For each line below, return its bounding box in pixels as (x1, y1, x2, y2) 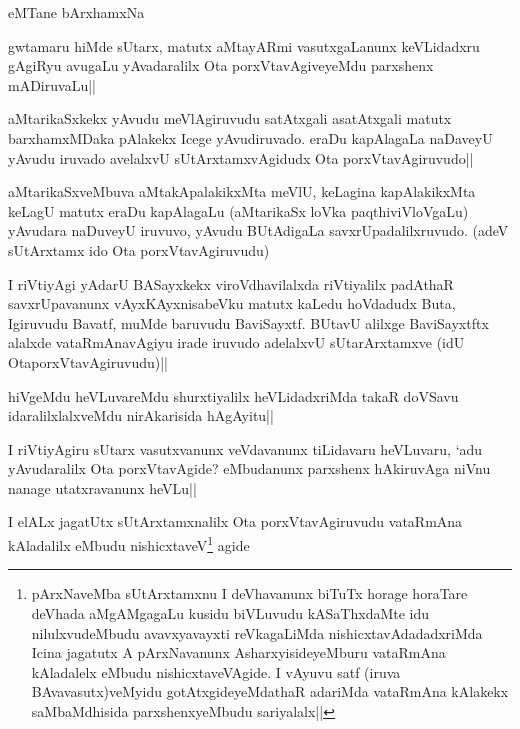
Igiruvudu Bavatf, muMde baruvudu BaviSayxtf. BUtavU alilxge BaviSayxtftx (8, 312, 489, 333)
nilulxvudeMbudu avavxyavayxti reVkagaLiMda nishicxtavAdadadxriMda (31, 622, 483, 643)
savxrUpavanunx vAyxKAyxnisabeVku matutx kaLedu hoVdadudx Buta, (8, 293, 456, 314)
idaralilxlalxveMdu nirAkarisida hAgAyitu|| (8, 405, 274, 426)
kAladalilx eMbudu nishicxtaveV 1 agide (8, 532, 250, 555)
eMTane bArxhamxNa (8, 2, 145, 22)
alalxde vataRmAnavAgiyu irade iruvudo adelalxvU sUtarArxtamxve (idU (8, 332, 465, 353)
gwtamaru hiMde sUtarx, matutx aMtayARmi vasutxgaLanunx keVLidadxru (8, 35, 480, 56)
